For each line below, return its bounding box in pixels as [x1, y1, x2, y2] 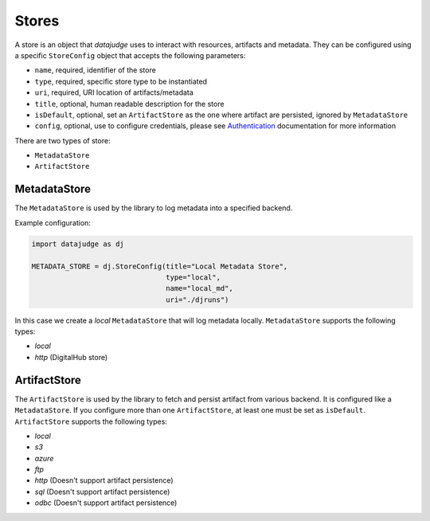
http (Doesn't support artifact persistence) [34, 476, 174, 485]
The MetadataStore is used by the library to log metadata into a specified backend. [14, 203, 293, 213]
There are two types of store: [14, 135, 111, 145]
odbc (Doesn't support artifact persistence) [34, 498, 178, 507]
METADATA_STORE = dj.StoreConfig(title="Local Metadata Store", [31, 261, 288, 271]
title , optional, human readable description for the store [34, 99, 225, 108]
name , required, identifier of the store [34, 65, 157, 75]
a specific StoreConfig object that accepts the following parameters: [14, 50, 246, 60]
